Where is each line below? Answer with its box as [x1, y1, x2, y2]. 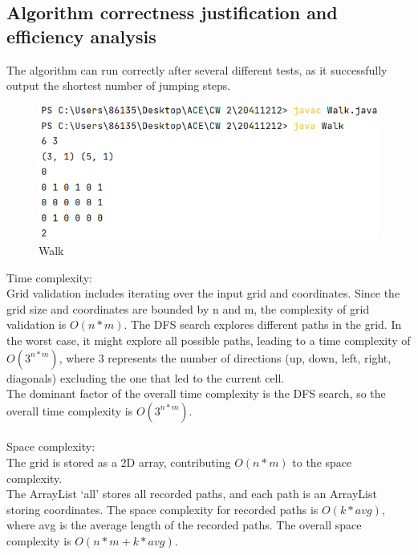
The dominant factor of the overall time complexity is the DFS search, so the [6, 385, 386, 402]
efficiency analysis [6, 23, 156, 48]
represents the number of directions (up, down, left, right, [108, 349, 392, 366]
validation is [6, 316, 67, 333]
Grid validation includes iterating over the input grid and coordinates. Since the [6, 285, 400, 302]
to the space [292, 453, 352, 470]
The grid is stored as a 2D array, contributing [6, 453, 231, 470]
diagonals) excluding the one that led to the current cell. [6, 369, 285, 386]
